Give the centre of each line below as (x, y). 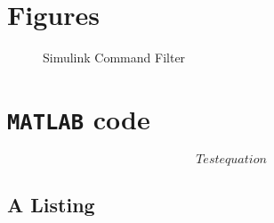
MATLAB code (79, 118)
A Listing (51, 205)
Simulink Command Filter (114, 58)
